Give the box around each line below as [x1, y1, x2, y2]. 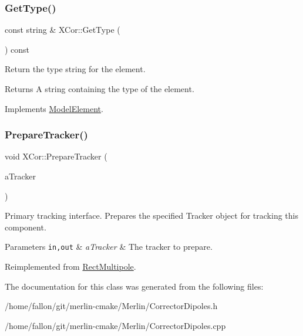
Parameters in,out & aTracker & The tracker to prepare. [5, 240, 213, 253]
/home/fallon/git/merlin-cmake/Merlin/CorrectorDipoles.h [5, 300, 218, 312]
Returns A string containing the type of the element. [5, 83, 194, 94]
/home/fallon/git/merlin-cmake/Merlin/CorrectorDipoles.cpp [5, 319, 226, 331]
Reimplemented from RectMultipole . [5, 260, 136, 273]
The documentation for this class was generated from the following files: [5, 280, 264, 292]
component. [5, 220, 46, 233]
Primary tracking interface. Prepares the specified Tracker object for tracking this [5, 209, 298, 222]
